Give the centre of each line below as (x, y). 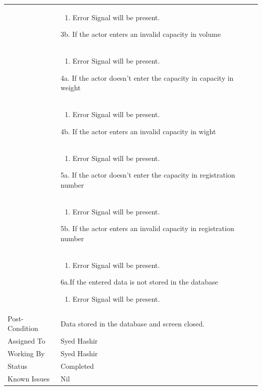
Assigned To (26, 341)
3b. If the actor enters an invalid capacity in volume (141, 34)
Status (17, 366)
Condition (23, 328)
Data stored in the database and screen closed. (133, 323)
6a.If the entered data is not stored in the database (139, 282)
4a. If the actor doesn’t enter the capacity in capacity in (147, 77)
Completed (77, 366)
